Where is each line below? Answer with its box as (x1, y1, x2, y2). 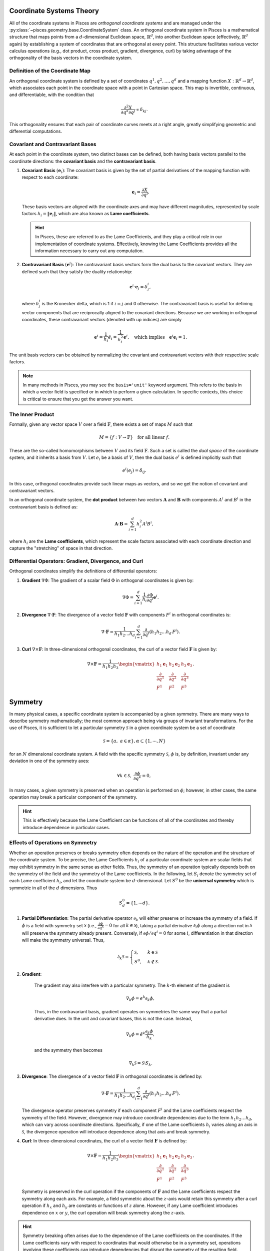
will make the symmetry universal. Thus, (21, 937, 105, 943)
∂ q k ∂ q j (120, 109, 135, 115)
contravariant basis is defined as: (9, 503, 78, 510)
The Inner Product (9, 411, 54, 418)
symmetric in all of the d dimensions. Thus (9, 885, 97, 891)
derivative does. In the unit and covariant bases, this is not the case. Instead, (34, 1016, 192, 1022)
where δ (21, 301, 39, 307)
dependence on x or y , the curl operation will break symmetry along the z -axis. (21, 1209, 185, 1215)
